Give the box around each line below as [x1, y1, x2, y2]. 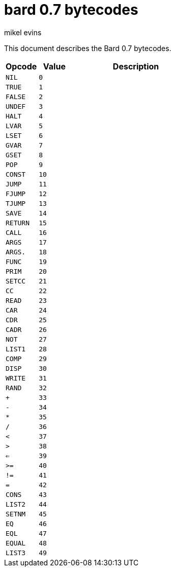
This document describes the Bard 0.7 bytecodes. [4, 43, 171, 53]
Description [112, 61, 159, 72]
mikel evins [4, 28, 42, 37]
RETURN [6, 219, 30, 227]
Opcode [6, 61, 37, 72]
